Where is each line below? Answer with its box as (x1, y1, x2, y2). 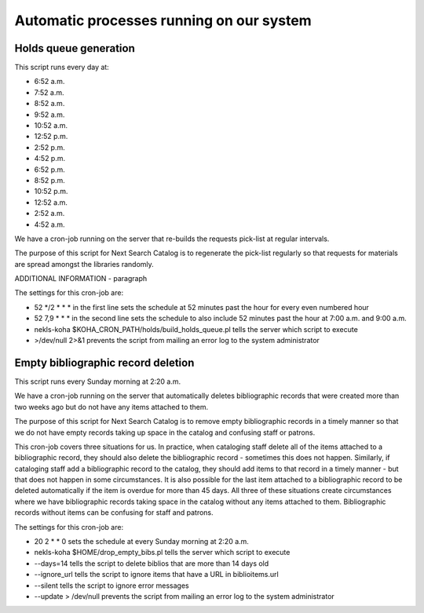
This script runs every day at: (14, 63, 109, 72)
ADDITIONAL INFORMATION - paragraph (14, 274, 148, 283)
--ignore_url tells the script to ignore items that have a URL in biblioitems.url (34, 570, 279, 579)
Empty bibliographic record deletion (14, 356, 195, 369)
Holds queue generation (14, 42, 135, 55)
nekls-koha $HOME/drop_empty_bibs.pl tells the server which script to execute (34, 548, 291, 557)
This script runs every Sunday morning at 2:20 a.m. (14, 377, 181, 386)
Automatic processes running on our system (14, 12, 312, 29)
